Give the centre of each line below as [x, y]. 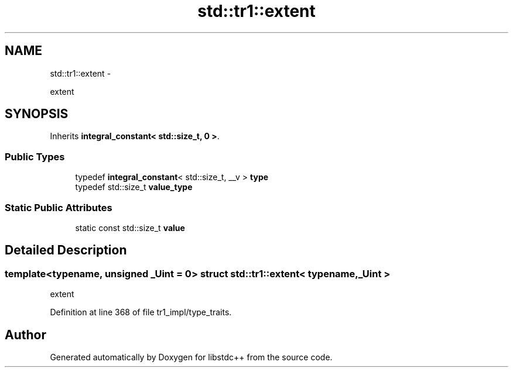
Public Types [35, 156]
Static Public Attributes [59, 207]
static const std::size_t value [130, 228]
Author [25, 335]
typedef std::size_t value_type [134, 187]
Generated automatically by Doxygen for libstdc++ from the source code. [191, 357]
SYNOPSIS [37, 114]
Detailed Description [66, 250]
